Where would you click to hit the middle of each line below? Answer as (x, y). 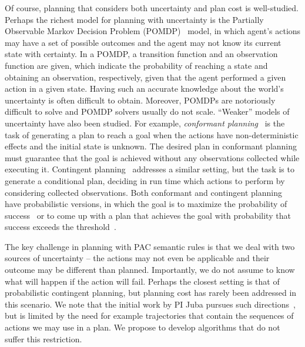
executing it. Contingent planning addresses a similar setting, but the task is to (150, 169)
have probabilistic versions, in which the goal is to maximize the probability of (146, 204)
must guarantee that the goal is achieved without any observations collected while (152, 157)
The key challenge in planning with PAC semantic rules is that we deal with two (150, 246)
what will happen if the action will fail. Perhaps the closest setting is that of (142, 281)
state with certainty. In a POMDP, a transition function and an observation (141, 54)
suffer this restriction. (43, 338)
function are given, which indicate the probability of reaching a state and (136, 65)
